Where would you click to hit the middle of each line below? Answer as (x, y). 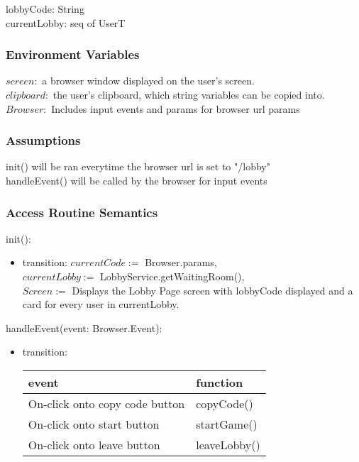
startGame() (227, 424)
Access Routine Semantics (82, 212)
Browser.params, (181, 262)
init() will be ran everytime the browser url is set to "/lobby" (138, 166)
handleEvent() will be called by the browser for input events (137, 180)
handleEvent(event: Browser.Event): (84, 328)
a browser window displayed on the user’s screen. (148, 81)
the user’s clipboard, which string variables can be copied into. (189, 94)
